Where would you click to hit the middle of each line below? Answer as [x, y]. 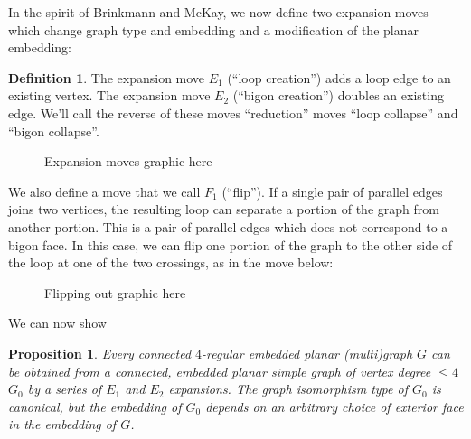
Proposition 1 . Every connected [100, 353]
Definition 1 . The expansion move [107, 77]
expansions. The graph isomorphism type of [288, 389]
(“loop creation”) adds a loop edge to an [339, 77]
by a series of [65, 389]
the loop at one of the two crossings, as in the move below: [171, 262]
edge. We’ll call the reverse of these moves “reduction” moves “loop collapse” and [233, 112]
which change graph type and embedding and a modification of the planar [213, 29]
